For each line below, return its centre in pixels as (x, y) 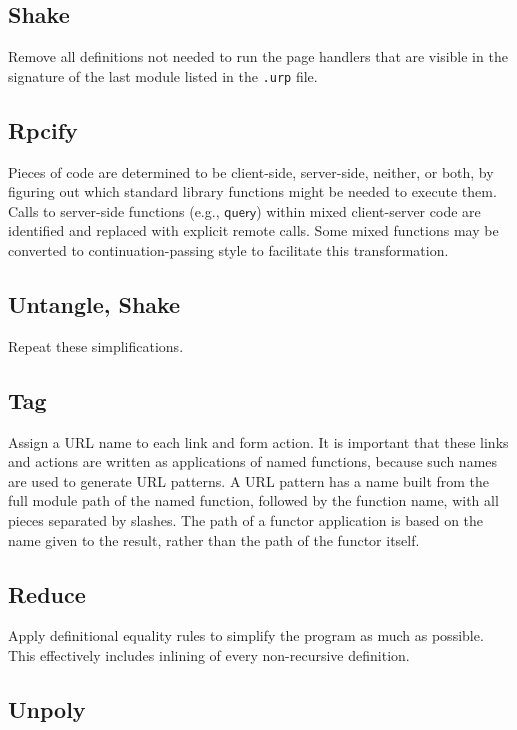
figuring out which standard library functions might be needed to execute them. (252, 191)
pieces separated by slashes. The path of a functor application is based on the (246, 520)
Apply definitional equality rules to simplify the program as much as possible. (246, 635)
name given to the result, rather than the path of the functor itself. (214, 539)
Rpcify (43, 129)
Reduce (47, 593)
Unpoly (47, 708)
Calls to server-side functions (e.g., (114, 210)
